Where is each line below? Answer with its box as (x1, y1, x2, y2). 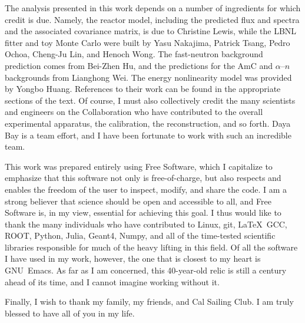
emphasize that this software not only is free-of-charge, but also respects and (5, 172, 281, 184)
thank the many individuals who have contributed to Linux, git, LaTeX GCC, (5, 217, 287, 230)
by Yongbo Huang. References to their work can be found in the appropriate (5, 83, 281, 95)
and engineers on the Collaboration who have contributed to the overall (5, 106, 263, 118)
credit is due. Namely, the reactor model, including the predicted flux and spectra (5, 13, 300, 25)
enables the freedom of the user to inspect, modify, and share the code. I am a (5, 183, 287, 195)
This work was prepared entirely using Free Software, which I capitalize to (5, 160, 273, 172)
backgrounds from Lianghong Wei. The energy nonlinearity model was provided (5, 71, 292, 83)
